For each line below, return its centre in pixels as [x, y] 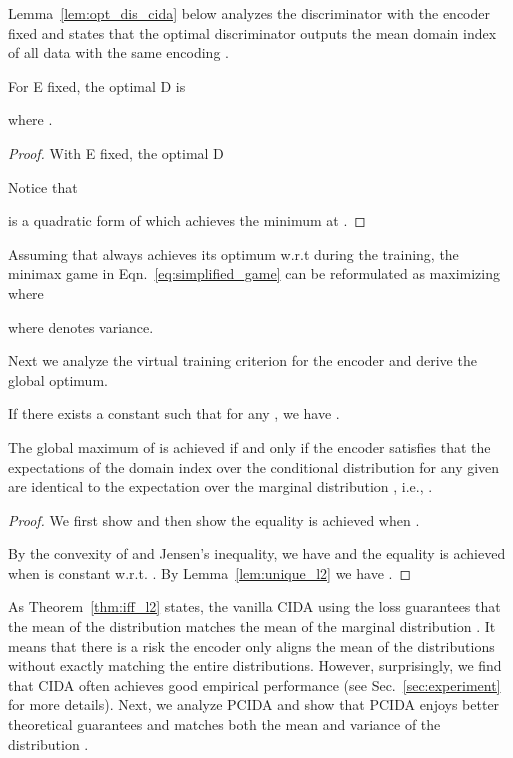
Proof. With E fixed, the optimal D [116, 152]
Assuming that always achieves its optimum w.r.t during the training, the [233, 253]
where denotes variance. [81, 326]
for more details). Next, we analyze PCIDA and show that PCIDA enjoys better [254, 704]
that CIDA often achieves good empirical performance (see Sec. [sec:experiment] [254, 684]
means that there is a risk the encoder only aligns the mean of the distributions [251, 645]
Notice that [43, 186]
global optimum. [58, 379]
